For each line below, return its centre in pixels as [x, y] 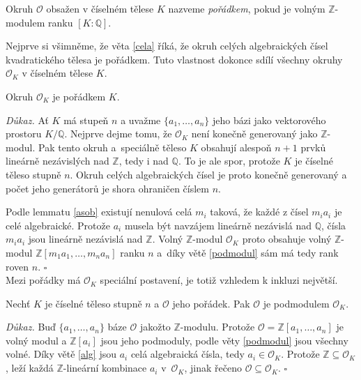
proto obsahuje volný [287, 239]
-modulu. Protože [217, 327]
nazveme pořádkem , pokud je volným [247, 8]
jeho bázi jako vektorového [269, 120]
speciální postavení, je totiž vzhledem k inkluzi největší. [219, 280]
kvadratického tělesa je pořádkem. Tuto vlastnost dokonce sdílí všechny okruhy [174, 59]
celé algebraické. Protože [58, 225]
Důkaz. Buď [31, 327]
